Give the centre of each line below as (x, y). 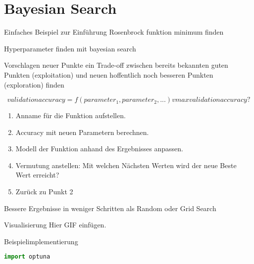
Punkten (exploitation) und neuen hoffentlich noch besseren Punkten (109, 74)
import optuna (27, 257)
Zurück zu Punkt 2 (44, 192)
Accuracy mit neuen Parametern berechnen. (82, 132)
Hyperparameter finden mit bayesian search (70, 48)
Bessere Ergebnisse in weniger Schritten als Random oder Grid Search (110, 208)
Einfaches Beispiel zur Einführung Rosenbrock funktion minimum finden (114, 32)
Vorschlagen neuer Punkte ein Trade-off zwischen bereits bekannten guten (116, 65)
